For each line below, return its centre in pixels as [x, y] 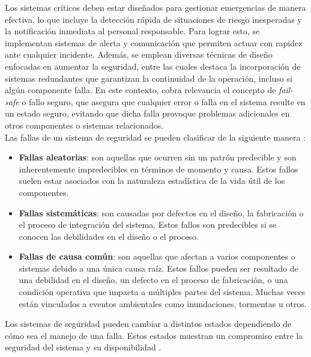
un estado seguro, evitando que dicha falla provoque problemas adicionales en [147, 113]
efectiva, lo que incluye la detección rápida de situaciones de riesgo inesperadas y [153, 19]
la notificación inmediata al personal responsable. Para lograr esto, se [132, 31]
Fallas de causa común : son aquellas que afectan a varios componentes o [157, 256]
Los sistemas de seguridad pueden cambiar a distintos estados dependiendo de [148, 324]
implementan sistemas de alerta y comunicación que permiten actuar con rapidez [154, 42]
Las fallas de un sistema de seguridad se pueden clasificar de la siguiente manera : [155, 137]
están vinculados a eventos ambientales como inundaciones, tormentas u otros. [163, 303]
